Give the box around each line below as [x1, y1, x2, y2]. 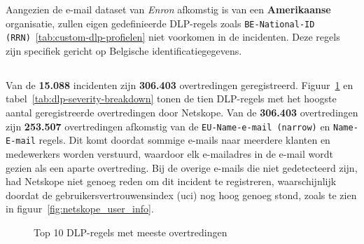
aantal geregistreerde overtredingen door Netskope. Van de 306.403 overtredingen [6, 105, 358, 120]
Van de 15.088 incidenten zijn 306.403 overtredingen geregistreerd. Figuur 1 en [6, 77, 353, 92]
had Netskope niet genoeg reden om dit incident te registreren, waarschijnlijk [6, 174, 337, 189]
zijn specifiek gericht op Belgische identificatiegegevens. [6, 43, 242, 57]
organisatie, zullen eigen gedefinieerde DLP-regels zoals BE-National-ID [6, 15, 315, 30]
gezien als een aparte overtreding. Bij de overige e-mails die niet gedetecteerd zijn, [6, 160, 358, 175]
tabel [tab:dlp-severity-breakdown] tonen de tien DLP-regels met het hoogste [6, 91, 337, 106]
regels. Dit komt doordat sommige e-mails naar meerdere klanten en [38, 133, 330, 147]
